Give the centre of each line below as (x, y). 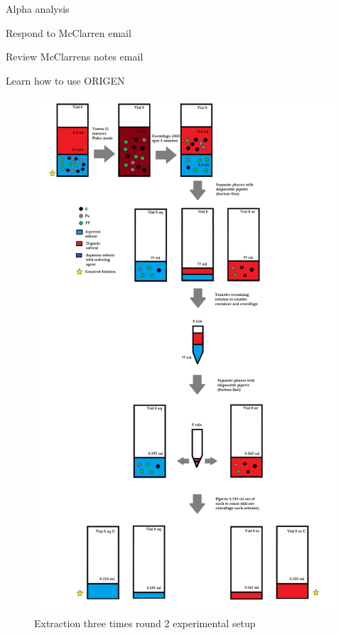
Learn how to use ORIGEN (65, 80)
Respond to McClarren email (69, 32)
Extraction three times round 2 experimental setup (145, 623)
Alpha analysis (38, 9)
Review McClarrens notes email (75, 57)
